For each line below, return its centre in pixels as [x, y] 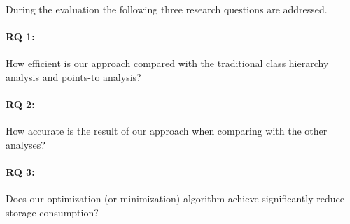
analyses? [26, 144]
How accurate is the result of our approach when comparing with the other [167, 131]
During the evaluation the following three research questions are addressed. [167, 9]
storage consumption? [52, 212]
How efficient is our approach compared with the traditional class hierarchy [167, 63]
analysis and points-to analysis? [73, 76]
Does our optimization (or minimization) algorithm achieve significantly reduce [175, 199]
